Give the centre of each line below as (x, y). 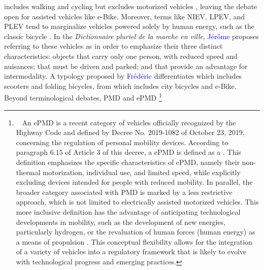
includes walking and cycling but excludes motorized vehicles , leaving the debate (131, 6)
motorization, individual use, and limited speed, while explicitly (141, 172)
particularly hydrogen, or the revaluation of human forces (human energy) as (136, 232)
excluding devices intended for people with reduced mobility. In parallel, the (134, 182)
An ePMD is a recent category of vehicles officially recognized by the (129, 122)
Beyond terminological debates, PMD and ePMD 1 (83, 97)
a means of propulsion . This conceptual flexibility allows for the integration (134, 241)
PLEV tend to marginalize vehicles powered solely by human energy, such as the (129, 26)
